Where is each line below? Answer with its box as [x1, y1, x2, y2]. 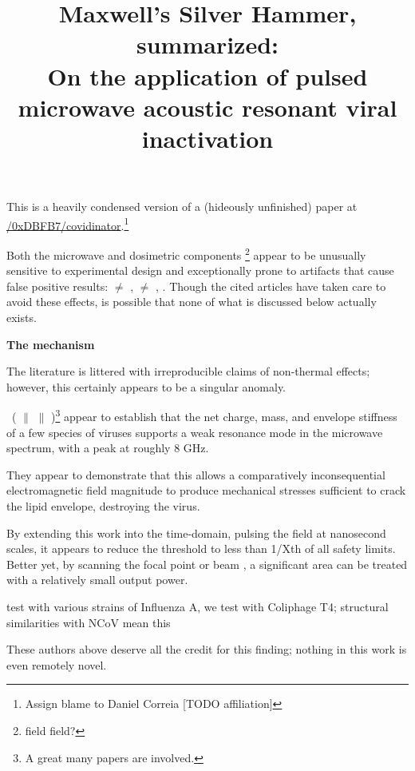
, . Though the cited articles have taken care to [156, 277, 386, 294]
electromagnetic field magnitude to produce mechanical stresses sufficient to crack [6, 482, 406, 499]
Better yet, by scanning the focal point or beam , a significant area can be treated [6, 555, 408, 572]
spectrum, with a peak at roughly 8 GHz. [6, 439, 209, 456]
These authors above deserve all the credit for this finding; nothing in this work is [6, 641, 407, 658]
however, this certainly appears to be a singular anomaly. [6, 378, 287, 395]
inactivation [141, 121, 274, 154]
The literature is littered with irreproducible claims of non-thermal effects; [6, 363, 370, 380]
